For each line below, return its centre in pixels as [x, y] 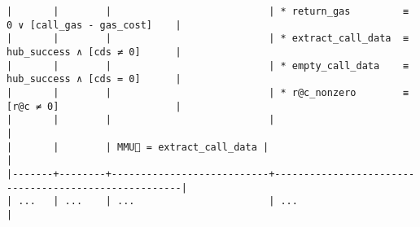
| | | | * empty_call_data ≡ [208, 65]
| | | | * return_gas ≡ [208, 11]
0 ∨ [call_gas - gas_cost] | [94, 25]
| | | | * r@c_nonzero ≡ [208, 92]
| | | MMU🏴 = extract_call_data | [138, 147]
